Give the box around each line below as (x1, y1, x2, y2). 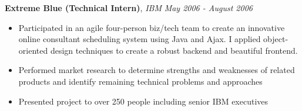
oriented (18, 44, 48, 56)
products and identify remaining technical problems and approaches (18, 75, 263, 87)
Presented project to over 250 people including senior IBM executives (18, 95, 269, 107)
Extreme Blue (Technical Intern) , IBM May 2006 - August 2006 (5, 2, 253, 13)
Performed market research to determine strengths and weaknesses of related (18, 64, 295, 76)
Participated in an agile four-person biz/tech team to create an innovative (18, 21, 285, 33)
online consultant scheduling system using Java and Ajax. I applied (18, 33, 261, 45)
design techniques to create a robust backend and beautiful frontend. (50, 44, 298, 56)
